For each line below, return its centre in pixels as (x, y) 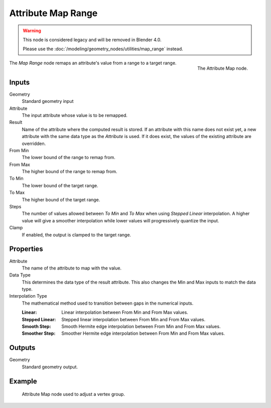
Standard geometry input (48, 101)
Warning (32, 31)
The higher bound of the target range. (61, 199)
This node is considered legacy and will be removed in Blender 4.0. (92, 40)
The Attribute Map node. (223, 68)
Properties (26, 249)
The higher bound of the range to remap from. (70, 172)
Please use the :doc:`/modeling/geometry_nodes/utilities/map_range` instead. (103, 49)
